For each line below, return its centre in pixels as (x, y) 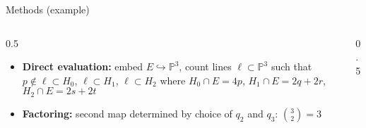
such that (291, 66)
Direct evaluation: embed (82, 66)
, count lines (205, 66)
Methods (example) (48, 9)
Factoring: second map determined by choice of (127, 113)
